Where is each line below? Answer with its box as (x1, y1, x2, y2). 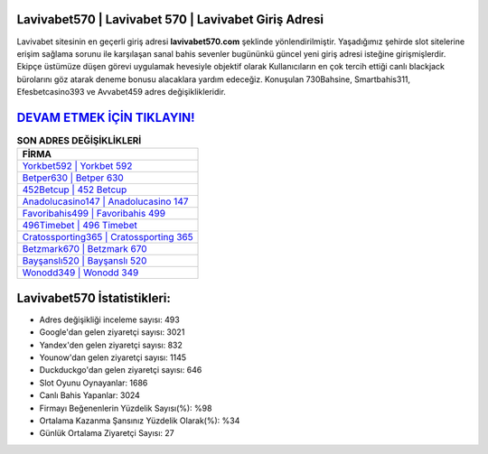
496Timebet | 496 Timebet (22, 219, 137, 232)
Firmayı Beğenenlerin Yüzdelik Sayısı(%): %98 (39, 403, 212, 413)
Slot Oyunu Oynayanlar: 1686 (39, 377, 148, 388)
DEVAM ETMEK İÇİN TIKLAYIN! (16, 109, 195, 125)
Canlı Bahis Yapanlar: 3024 (39, 390, 140, 401)
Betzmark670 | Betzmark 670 (22, 243, 148, 255)
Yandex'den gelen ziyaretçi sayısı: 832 (39, 339, 183, 350)
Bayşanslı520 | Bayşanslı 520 (22, 255, 147, 267)
